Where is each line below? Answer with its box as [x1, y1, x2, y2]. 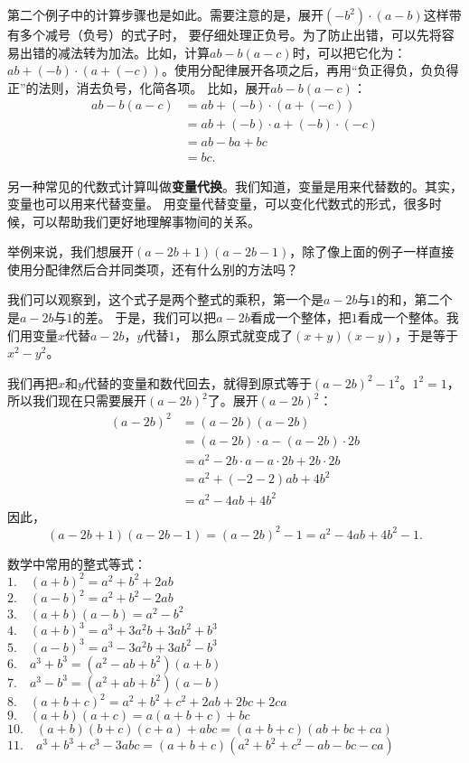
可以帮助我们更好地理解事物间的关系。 [32, 211, 260, 230]
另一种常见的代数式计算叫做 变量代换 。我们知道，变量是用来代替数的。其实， [7, 176, 463, 195]
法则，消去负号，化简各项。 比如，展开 [38, 78, 271, 97]
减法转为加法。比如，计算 [57, 42, 210, 61]
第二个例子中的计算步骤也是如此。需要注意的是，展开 [7, 5, 324, 23]
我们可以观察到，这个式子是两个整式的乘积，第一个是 [7, 290, 324, 309]
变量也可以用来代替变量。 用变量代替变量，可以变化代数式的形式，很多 [7, 194, 429, 213]
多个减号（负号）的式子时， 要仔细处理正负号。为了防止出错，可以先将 [19, 25, 442, 43]
